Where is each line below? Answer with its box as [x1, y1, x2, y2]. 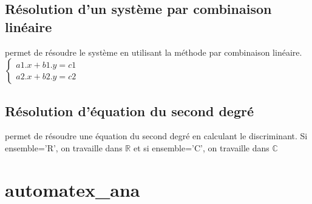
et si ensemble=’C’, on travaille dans [133, 141, 270, 154]
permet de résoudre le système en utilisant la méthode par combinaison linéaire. [5, 45, 302, 58]
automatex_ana [5, 177, 140, 202]
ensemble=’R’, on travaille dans [5, 141, 123, 154]
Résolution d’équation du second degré [5, 101, 254, 120]
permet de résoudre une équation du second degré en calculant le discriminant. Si [5, 130, 308, 142]
